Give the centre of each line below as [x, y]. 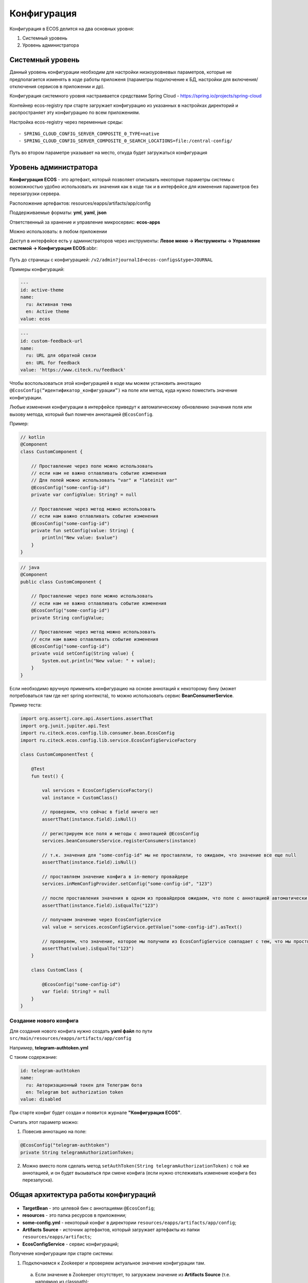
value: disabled [41, 1099]
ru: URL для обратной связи [61, 356]
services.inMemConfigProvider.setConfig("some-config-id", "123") [127, 884]
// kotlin [33, 437]
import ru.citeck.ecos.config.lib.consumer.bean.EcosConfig [98, 733]
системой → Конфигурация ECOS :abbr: [53, 248]
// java [30, 567]
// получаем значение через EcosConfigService [101, 920]
